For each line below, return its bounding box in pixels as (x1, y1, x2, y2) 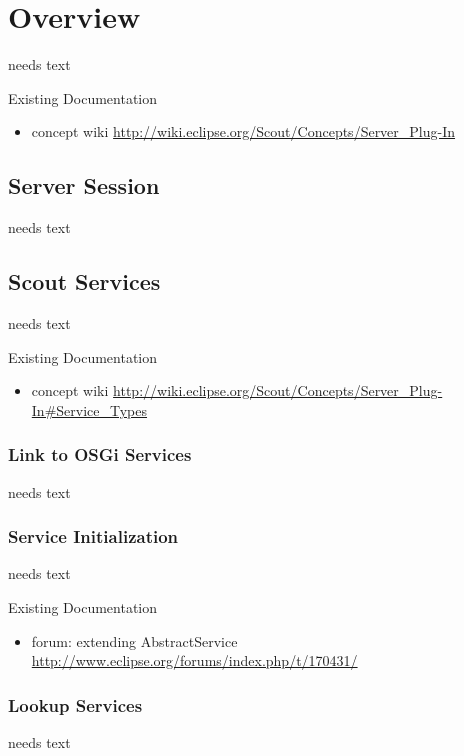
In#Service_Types (31, 399, 148, 420)
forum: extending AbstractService (31, 630, 238, 651)
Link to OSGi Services (8, 442, 192, 467)
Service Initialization (8, 524, 179, 549)
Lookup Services (8, 692, 143, 717)
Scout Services (8, 266, 161, 297)
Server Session (8, 170, 160, 201)
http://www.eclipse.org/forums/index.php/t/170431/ (31, 650, 358, 671)
